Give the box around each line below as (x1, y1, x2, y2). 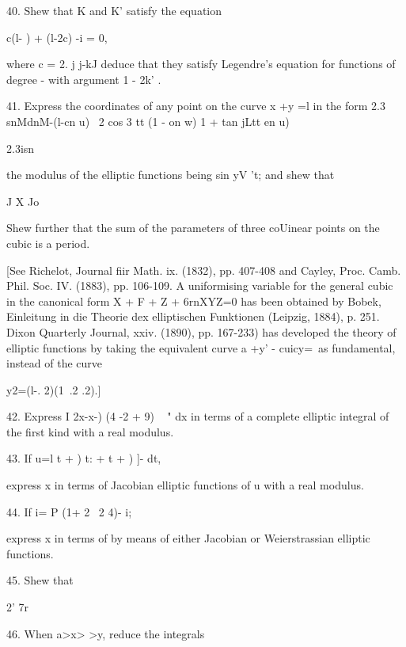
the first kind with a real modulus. (6, 423, 174, 440)
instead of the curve (6, 355, 103, 371)
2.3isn (6, 139, 35, 156)
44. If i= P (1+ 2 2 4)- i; (6, 503, 132, 520)
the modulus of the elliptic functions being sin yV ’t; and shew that (6, 166, 335, 183)
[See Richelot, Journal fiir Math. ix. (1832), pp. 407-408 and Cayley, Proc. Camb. (6, 261, 401, 278)
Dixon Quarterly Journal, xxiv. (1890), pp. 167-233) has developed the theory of (6, 323, 397, 340)
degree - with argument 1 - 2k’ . (6, 70, 161, 87)
